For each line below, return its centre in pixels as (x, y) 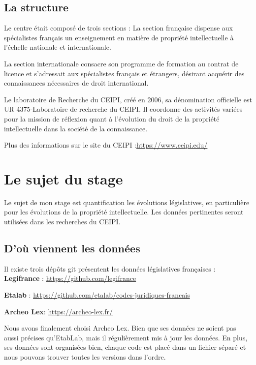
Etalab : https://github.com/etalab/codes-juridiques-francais (97, 295)
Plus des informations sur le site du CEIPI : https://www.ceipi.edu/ (106, 145)
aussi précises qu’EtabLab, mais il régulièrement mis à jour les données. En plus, (126, 337)
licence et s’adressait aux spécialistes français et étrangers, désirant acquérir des (124, 73)
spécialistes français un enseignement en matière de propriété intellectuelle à (119, 37)
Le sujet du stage (64, 178)
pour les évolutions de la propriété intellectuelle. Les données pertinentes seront (124, 212)
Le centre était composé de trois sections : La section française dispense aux (118, 28)
